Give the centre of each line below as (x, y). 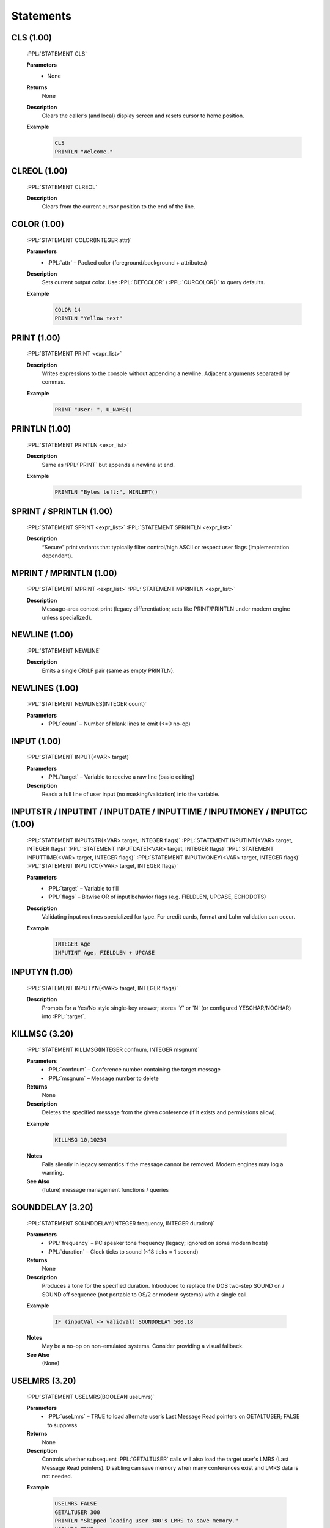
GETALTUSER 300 (77, 1512)
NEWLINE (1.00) (42, 635)
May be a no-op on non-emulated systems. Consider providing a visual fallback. (143, 1346)
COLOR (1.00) (38, 224)
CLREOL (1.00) (39, 171)
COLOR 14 (68, 310)
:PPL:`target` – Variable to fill (83, 888)
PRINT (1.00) (36, 338)
